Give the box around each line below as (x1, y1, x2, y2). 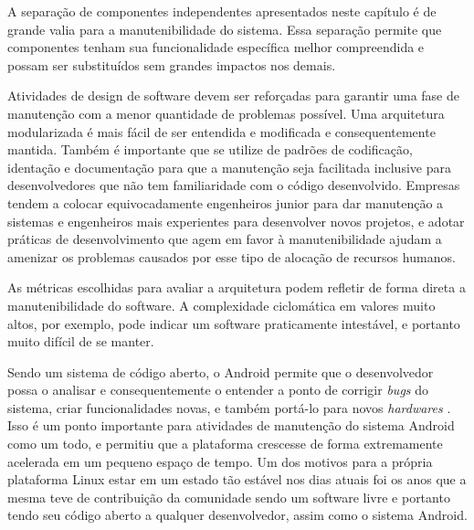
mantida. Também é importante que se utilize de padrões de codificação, (7, 140, 413, 159)
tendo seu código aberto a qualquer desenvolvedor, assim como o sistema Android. (7, 505, 468, 525)
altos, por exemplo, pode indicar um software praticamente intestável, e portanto (7, 313, 460, 333)
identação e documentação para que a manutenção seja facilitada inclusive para (7, 157, 451, 176)
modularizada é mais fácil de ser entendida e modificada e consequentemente (7, 122, 436, 141)
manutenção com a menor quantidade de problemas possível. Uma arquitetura (7, 103, 445, 122)
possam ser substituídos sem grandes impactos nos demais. (7, 55, 336, 74)
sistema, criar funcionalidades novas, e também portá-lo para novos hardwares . (7, 397, 451, 417)
